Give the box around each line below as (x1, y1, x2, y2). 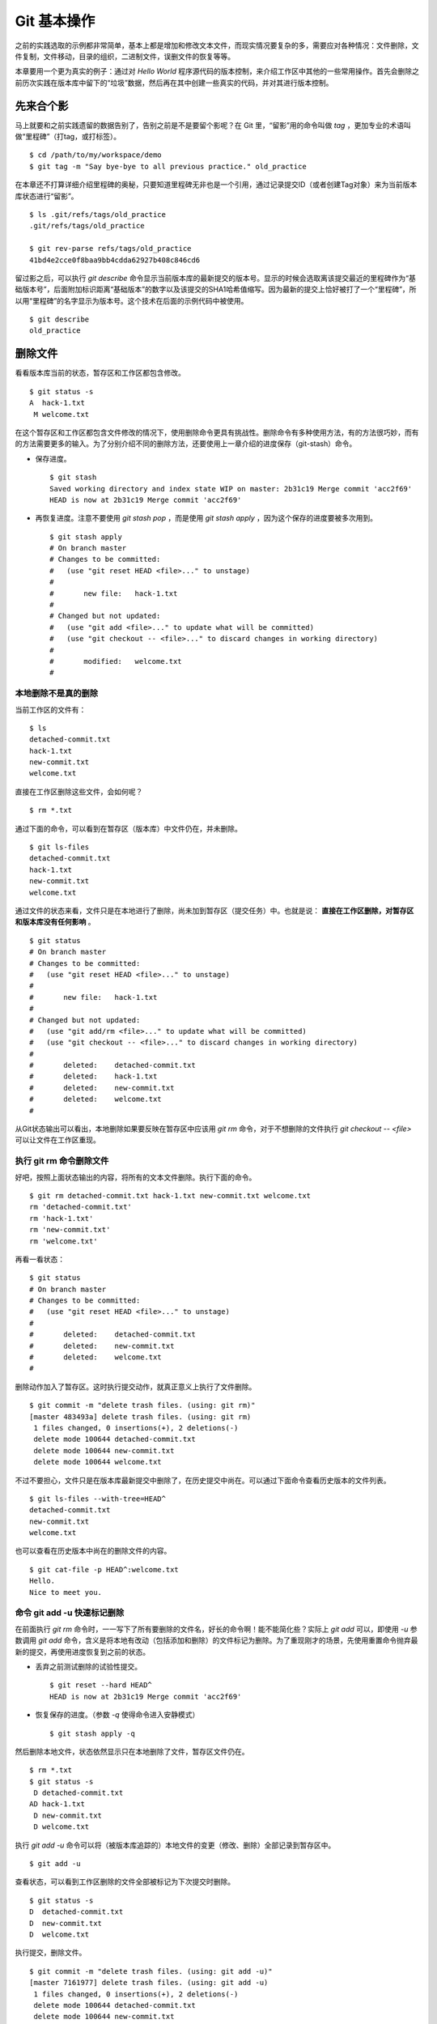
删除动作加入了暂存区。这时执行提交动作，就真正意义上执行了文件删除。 (15, 1381, 257, 1392)
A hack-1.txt (29, 398, 85, 408)
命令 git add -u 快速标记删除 (15, 1607, 125, 1618)
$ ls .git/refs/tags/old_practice (29, 210, 166, 219)
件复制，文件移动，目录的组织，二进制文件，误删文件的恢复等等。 (15, 51, 235, 61)
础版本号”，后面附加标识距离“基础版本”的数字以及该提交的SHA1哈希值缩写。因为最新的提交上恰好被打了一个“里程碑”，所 (15, 284, 417, 295)
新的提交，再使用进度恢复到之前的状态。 (15, 1647, 150, 1656)
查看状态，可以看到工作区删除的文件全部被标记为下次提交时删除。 (15, 1877, 235, 1886)
